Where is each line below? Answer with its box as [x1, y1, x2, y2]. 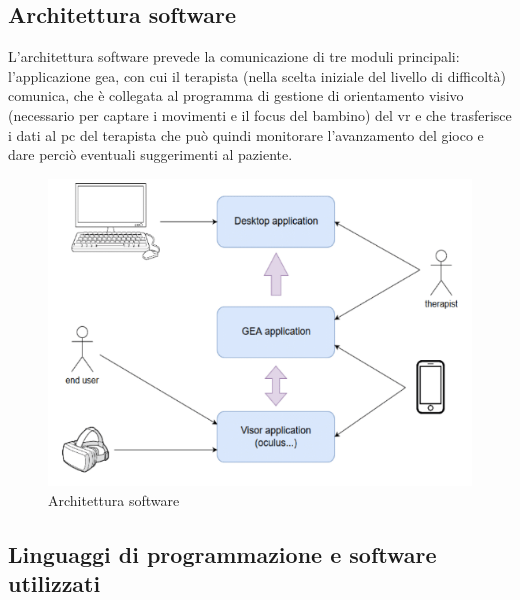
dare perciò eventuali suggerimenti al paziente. [8, 144, 293, 165]
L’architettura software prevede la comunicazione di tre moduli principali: [8, 46, 460, 67]
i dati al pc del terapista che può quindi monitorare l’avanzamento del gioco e [8, 124, 484, 145]
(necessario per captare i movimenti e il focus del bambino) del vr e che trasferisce [8, 104, 512, 125]
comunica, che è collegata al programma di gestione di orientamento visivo [8, 85, 464, 106]
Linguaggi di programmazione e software [8, 538, 437, 569]
